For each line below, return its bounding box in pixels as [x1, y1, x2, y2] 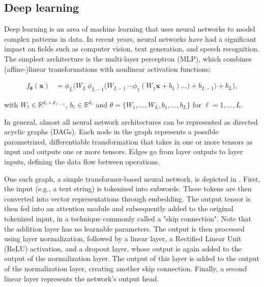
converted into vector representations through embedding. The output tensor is [4, 193, 251, 204]
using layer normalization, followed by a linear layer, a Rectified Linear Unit [4, 233, 242, 244]
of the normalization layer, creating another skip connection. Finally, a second [4, 263, 247, 273]
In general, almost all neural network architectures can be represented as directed [4, 116, 258, 127]
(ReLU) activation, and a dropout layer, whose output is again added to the [4, 243, 242, 253]
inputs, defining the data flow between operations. [4, 156, 160, 166]
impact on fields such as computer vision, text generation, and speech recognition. [4, 43, 259, 54]
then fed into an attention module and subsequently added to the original [4, 203, 233, 214]
